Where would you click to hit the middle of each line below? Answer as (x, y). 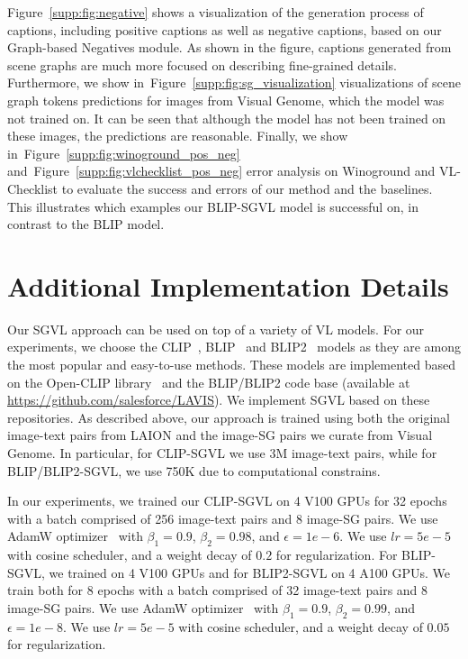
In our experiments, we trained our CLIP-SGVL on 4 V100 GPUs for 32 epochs (227, 501)
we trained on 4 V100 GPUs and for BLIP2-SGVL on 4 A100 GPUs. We (249, 572)
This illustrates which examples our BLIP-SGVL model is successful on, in (213, 206)
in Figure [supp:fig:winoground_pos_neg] (124, 153)
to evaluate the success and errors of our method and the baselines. (247, 188)
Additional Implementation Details (228, 285)
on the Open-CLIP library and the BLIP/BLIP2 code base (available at (209, 382)
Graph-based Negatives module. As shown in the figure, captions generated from (229, 47)
